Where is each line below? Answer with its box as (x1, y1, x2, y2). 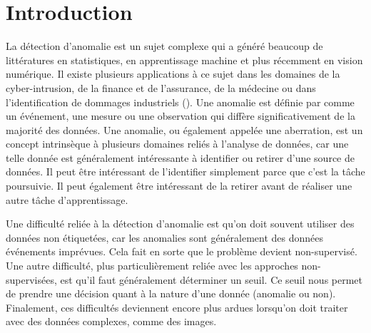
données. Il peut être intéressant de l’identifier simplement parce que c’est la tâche (6, 164, 365, 179)
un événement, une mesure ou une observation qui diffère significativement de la (6, 108, 355, 123)
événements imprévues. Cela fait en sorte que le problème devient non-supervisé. (6, 244, 357, 259)
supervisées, (6, 272, 57, 287)
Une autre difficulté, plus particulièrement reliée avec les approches (6, 258, 298, 273)
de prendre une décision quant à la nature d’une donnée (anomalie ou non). (6, 286, 336, 301)
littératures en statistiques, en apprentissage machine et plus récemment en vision (6, 52, 363, 67)
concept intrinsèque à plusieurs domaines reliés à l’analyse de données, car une (6, 136, 349, 151)
